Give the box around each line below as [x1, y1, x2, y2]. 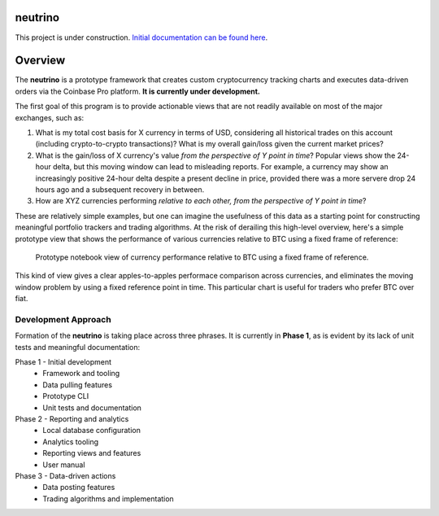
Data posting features [42, 483, 115, 492]
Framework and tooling [42, 369, 120, 378]
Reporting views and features [42, 448, 141, 458]
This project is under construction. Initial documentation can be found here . [15, 33, 268, 42]
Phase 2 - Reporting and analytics [15, 413, 129, 423]
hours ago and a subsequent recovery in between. [35, 184, 205, 195]
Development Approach [15, 313, 111, 325]
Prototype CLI [42, 391, 89, 401]
